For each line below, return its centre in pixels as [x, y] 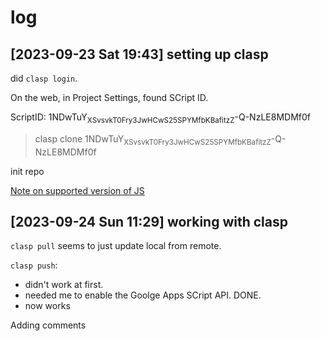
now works [47, 306]
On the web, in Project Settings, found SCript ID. [109, 97]
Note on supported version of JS [77, 190]
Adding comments [48, 325]
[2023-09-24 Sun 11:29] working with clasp [149, 221]
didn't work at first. [64, 285]
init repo [27, 171]
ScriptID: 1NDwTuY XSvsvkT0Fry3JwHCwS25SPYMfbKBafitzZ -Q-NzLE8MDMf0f [160, 118]
